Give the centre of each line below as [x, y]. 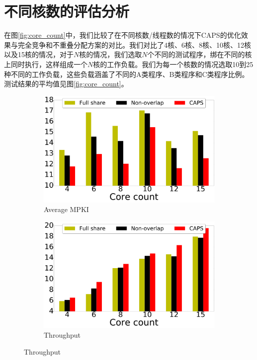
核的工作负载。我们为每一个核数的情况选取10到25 [173, 64]
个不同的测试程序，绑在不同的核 [200, 54]
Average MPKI [66, 209]
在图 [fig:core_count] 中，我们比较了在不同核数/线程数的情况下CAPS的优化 [123, 35]
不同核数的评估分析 [67, 11]
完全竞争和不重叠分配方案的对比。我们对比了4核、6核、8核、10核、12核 [134, 44]
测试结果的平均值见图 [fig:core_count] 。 [66, 84]
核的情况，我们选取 [111, 54]
